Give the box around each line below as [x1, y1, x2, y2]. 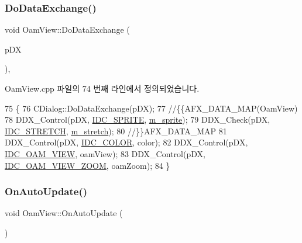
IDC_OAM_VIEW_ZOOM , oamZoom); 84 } [5, 159, 170, 171]
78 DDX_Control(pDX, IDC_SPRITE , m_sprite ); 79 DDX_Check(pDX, [5, 113, 270, 126]
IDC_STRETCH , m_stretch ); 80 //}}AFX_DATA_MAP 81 [5, 124, 227, 137]
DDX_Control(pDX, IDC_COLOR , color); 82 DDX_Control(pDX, [5, 136, 248, 148]
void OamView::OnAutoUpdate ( [5, 207, 123, 219]
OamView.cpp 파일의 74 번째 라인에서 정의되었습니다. [5, 82, 200, 94]
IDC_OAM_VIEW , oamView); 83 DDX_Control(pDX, [5, 147, 205, 159]
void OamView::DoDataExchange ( [5, 23, 130, 36]
